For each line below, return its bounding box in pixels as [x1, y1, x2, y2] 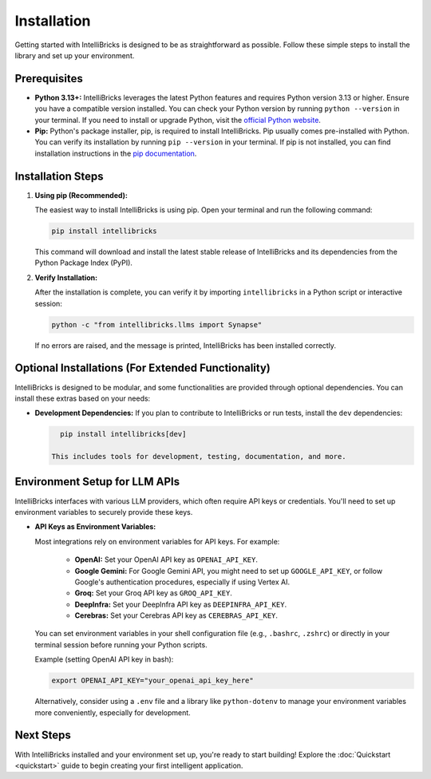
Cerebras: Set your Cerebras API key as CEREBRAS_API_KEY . [74, 611, 279, 620]
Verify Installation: [34, 272, 98, 283]
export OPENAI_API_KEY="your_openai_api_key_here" [51, 676, 255, 686]
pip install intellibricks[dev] [60, 429, 187, 439]
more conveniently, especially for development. [34, 707, 191, 718]
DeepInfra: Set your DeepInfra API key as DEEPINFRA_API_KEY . [74, 599, 287, 609]
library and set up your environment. [14, 50, 135, 60]
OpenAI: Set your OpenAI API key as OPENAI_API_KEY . [74, 555, 259, 564]
